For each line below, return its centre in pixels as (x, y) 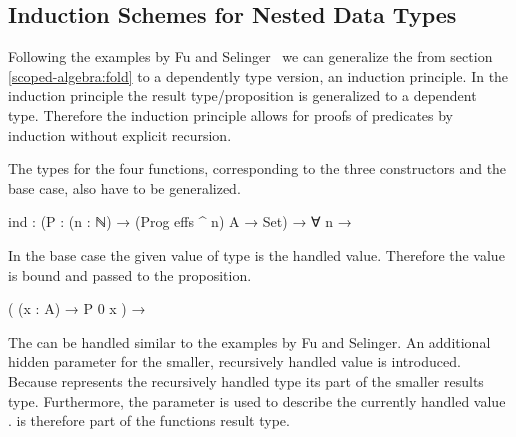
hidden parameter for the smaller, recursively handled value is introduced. (234, 361)
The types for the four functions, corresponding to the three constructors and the (257, 168)
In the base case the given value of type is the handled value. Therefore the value (256, 254)
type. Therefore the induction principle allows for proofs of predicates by (231, 114)
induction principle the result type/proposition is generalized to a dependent (242, 95)
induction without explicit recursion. (120, 134)
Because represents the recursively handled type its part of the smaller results (246, 380)
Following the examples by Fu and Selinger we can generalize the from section (250, 56)
